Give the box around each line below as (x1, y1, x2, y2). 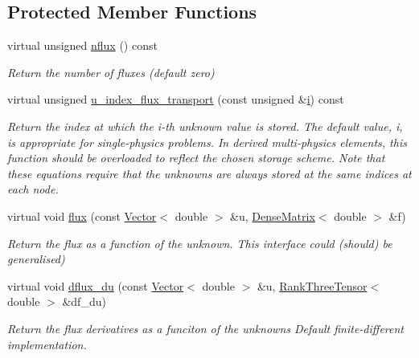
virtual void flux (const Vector (7, 207, 157, 224)
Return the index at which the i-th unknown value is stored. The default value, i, (7, 117, 403, 134)
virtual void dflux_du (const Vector (7, 277, 184, 294)
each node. (7, 181, 59, 197)
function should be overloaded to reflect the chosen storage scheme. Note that (7, 149, 385, 166)
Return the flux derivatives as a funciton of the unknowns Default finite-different (7, 319, 404, 336)
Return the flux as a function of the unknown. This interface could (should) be (7, 234, 392, 251)
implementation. (7, 336, 87, 352)
